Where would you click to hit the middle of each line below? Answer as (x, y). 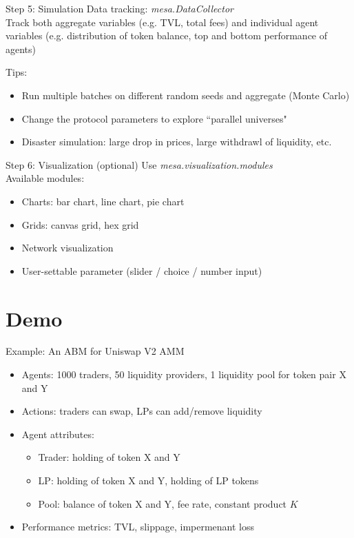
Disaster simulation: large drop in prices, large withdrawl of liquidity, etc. (177, 142)
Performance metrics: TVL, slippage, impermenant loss (138, 527)
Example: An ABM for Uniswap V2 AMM (95, 351)
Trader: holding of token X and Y (109, 457)
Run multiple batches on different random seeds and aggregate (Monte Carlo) (186, 95)
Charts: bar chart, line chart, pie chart (103, 201)
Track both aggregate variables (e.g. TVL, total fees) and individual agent (162, 22)
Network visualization (67, 248)
